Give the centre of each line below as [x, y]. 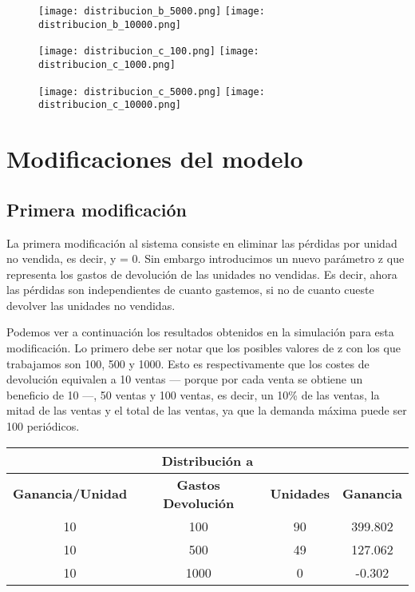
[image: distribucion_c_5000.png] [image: [152, 91]
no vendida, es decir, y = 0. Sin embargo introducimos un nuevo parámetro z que [206, 258]
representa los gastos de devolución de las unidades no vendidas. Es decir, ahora [202, 274]
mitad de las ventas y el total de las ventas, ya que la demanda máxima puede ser [207, 410]
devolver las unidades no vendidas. [91, 305]
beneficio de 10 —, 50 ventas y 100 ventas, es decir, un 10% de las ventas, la [193, 394]
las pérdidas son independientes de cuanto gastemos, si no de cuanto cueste [190, 290]
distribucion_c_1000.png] [107, 64]
